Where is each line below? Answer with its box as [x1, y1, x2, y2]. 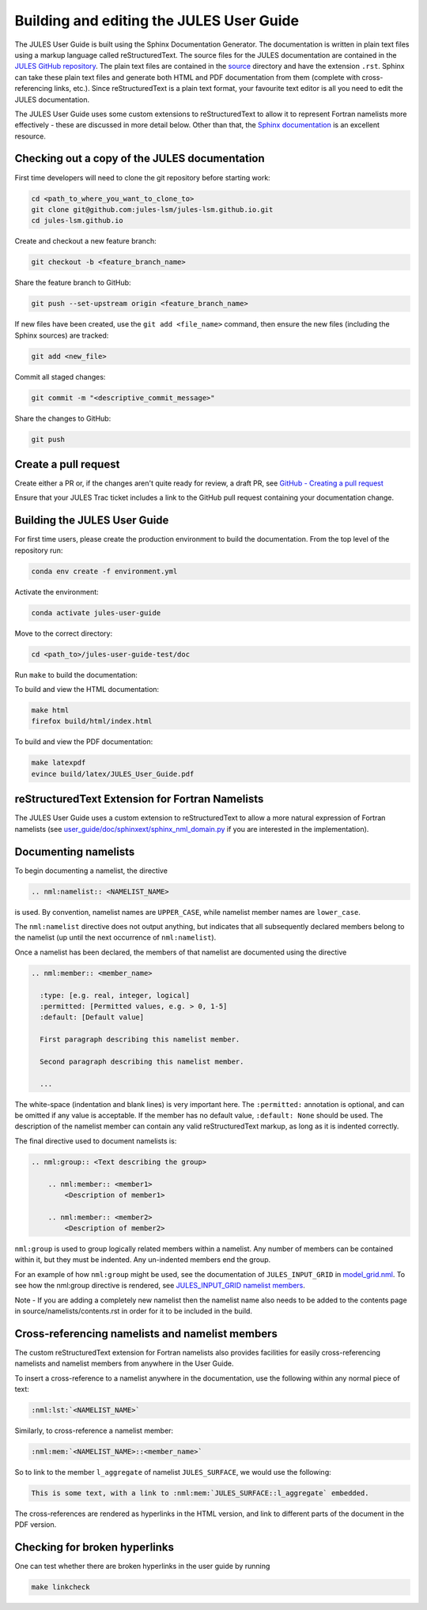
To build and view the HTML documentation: [14, 685, 160, 694]
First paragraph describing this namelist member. [40, 1035, 240, 1044]
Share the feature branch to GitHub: [14, 278, 131, 288]
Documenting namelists [14, 845, 135, 858]
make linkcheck [31, 1582, 90, 1592]
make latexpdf [31, 758, 86, 767]
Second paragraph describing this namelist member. [40, 1056, 244, 1066]
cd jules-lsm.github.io [31, 216, 124, 225]
